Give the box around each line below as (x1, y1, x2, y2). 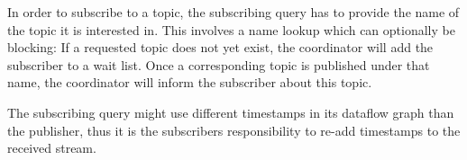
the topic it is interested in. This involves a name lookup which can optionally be (7, 20, 455, 39)
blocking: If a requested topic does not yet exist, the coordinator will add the (7, 38, 434, 57)
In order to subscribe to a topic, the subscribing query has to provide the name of (7, 3, 460, 21)
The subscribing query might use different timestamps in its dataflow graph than (7, 102, 454, 121)
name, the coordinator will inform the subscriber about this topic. (7, 73, 372, 92)
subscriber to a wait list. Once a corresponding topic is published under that (7, 55, 430, 74)
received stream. (7, 138, 96, 157)
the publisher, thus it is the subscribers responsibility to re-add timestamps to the (7, 120, 461, 139)
